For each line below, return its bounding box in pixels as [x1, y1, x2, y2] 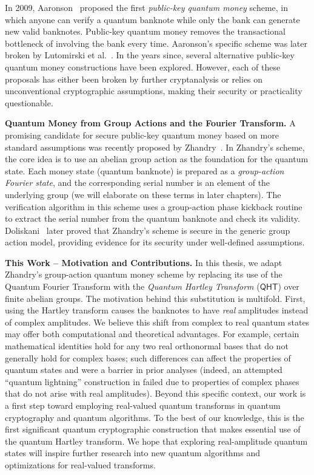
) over [278, 280, 299, 293]
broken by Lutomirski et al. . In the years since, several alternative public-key [5, 49, 295, 61]
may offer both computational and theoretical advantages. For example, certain [5, 327, 299, 340]
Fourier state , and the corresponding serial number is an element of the [5, 176, 270, 189]
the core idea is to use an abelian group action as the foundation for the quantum [5, 152, 309, 165]
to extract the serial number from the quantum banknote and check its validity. [5, 212, 300, 225]
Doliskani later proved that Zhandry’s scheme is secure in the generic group [5, 224, 290, 236]
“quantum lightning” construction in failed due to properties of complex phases [5, 375, 299, 388]
